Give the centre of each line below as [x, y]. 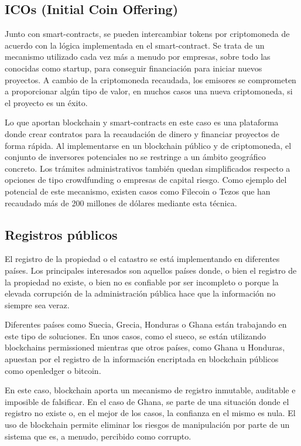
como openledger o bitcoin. [53, 370]
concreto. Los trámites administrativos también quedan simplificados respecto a [148, 168]
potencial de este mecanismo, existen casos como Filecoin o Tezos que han [138, 191]
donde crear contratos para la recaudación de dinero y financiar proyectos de [142, 133]
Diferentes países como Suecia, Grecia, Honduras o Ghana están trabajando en [146, 324]
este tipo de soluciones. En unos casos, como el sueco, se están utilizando [136, 336]
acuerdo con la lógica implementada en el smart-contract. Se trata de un [135, 45]
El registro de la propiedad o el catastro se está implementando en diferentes [142, 259]
